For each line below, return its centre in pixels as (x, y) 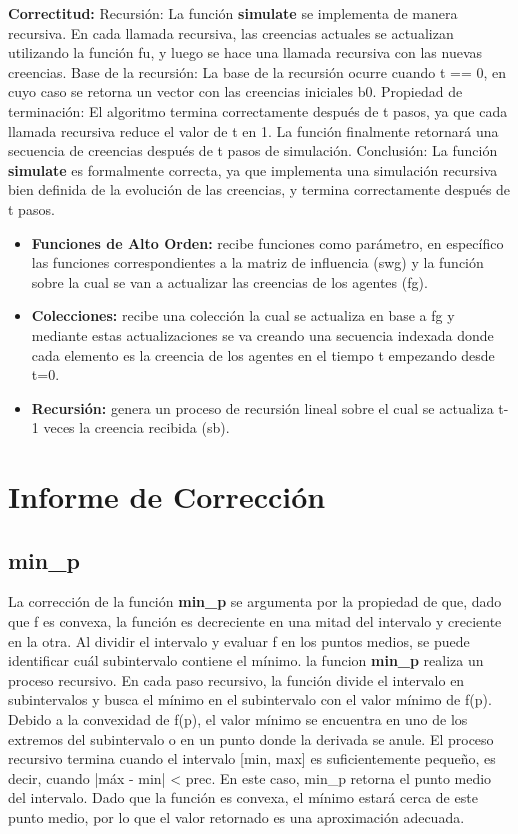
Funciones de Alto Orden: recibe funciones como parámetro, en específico (267, 242)
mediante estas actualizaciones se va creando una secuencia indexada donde (262, 334)
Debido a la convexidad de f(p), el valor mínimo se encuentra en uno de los (238, 719)
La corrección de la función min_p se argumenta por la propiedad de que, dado (255, 601)
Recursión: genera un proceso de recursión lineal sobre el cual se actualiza (262, 407)
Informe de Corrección (167, 496)
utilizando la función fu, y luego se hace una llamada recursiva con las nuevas (245, 52)
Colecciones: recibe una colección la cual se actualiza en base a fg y (243, 315)
